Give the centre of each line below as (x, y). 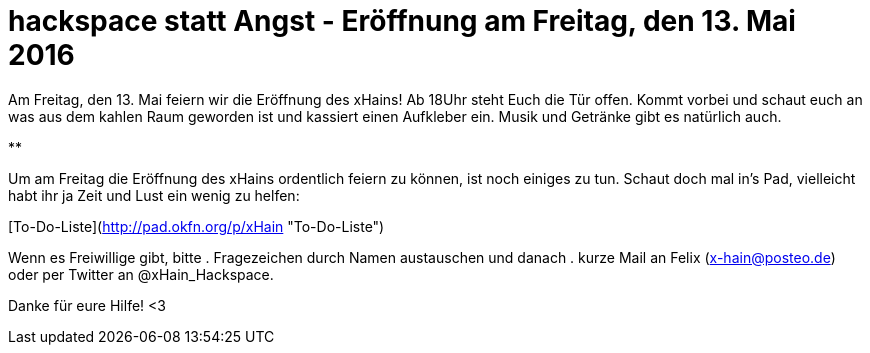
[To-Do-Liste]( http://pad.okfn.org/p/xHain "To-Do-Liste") (196, 226)
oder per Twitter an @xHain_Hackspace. (141, 274)
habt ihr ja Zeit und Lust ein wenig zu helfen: (154, 195)
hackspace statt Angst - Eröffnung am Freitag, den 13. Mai (402, 21)
